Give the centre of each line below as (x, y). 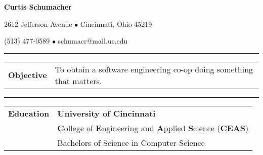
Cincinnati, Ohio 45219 (116, 24)
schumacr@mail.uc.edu (93, 41)
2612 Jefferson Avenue (38, 24)
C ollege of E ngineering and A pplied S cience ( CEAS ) (153, 128)
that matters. (78, 81)
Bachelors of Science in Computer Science (131, 142)
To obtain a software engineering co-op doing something (154, 69)
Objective (28, 75)
